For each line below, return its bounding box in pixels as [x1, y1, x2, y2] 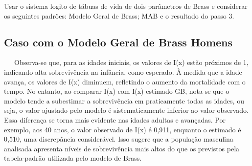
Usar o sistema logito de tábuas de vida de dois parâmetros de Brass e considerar [4, 1, 248, 11]
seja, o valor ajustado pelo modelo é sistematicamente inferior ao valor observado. [4, 105, 249, 115]
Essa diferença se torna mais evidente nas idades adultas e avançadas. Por [4, 114, 226, 124]
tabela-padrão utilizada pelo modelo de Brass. [4, 153, 142, 163]
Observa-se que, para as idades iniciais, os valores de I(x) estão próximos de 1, [14, 57, 249, 67]
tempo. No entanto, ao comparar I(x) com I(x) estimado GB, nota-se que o [4, 86, 229, 96]
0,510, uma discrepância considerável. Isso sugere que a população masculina [4, 134, 233, 144]
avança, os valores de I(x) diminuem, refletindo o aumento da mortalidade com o [4, 76, 246, 86]
